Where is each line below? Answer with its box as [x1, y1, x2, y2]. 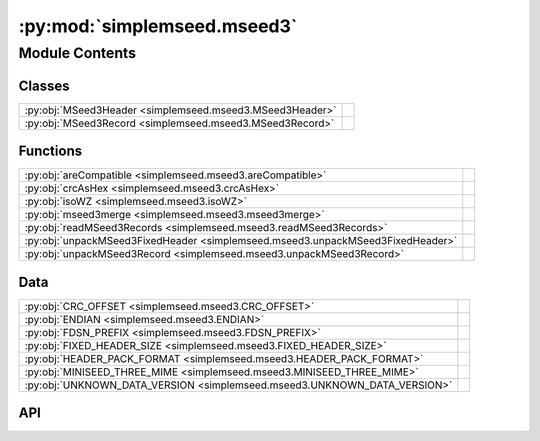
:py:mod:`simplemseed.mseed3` [18, 15, 298, 37]
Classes [18, 77, 70, 94]
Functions [18, 143, 83, 160]
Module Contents [18, 44, 137, 62]
